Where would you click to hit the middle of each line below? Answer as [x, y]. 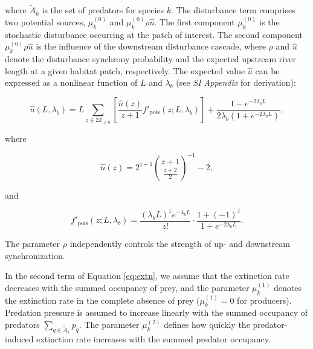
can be [267, 70]
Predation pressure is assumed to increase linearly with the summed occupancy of [156, 312]
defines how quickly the [207, 325]
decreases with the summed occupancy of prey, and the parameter [127, 287]
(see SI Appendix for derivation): [236, 82]
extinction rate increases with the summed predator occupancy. [153, 339]
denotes [288, 287]
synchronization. [35, 255]
